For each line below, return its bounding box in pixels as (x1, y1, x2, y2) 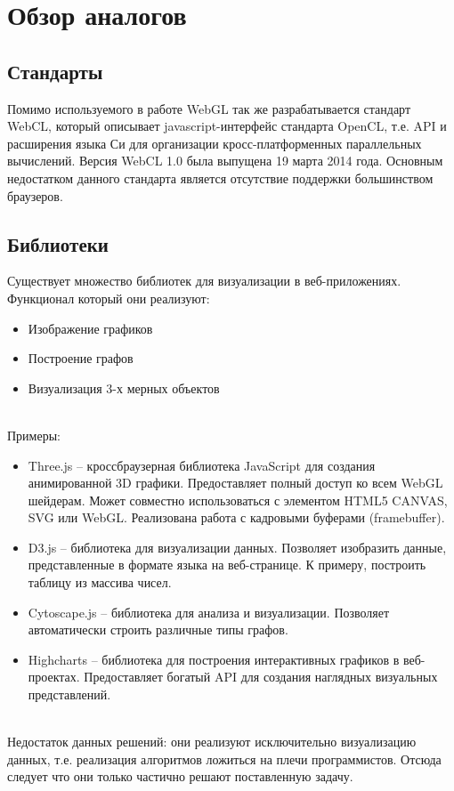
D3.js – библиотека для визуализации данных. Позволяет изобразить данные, (28, 537, 447, 556)
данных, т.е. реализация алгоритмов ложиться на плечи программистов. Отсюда (7, 749, 442, 768)
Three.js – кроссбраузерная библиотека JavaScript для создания (28, 456, 376, 474)
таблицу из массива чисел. (28, 573, 172, 592)
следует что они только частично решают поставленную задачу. (7, 767, 353, 786)
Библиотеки (7, 230, 109, 257)
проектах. (28, 667, 80, 686)
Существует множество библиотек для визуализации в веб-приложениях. (7, 271, 401, 290)
